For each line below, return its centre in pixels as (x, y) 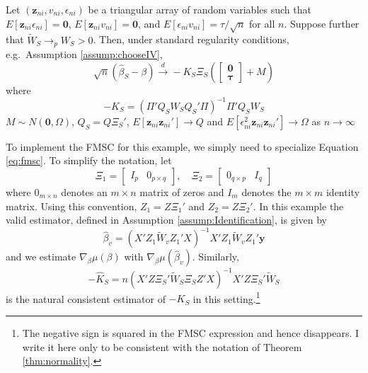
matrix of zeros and (182, 191)
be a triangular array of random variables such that (200, 9)
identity (343, 191)
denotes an (84, 191)
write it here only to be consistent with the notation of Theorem (162, 346)
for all (262, 23)
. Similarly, (215, 257)
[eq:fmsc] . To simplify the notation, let (89, 160)
